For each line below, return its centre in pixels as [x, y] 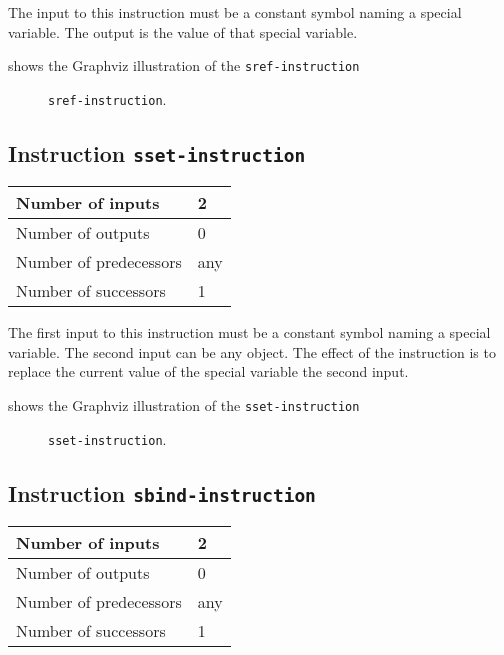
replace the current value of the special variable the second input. [208, 371]
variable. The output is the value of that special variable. [183, 31]
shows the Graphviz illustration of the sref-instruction [184, 65]
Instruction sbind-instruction [162, 492]
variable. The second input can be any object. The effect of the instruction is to [252, 351]
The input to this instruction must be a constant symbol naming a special [235, 12]
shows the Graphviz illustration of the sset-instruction [184, 405]
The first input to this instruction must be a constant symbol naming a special [249, 332]
